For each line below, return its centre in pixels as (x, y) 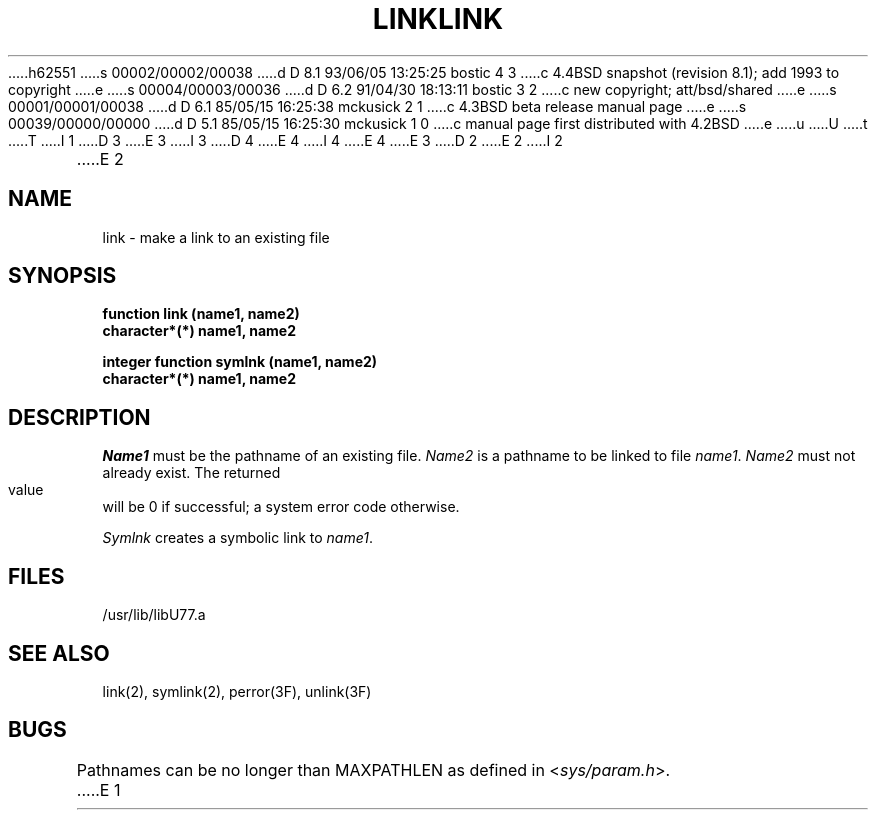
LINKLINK (438, 19)
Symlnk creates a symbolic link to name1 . (238, 538)
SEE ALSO (59, 653)
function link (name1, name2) (201, 314)
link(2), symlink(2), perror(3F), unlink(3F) (237, 691)
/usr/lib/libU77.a (154, 615)
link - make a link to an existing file (216, 237)
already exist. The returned (191, 473)
